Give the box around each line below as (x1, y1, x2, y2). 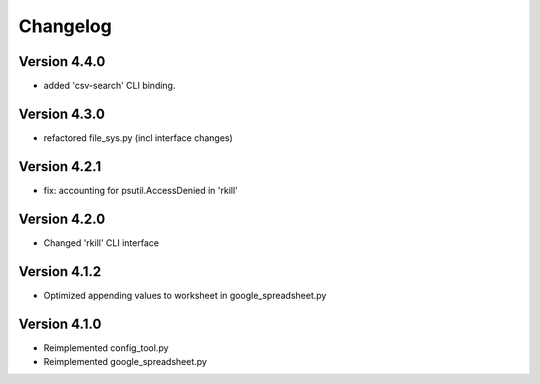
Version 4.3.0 (18, 105, 105, 122)
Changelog (18, 15, 112, 37)
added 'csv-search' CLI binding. (43, 80, 176, 92)
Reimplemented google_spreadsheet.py (43, 355, 207, 367)
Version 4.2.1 (18, 158, 102, 175)
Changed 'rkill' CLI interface (43, 236, 160, 249)
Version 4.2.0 (18, 210, 106, 227)
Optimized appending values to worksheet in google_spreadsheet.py (43, 289, 327, 301)
